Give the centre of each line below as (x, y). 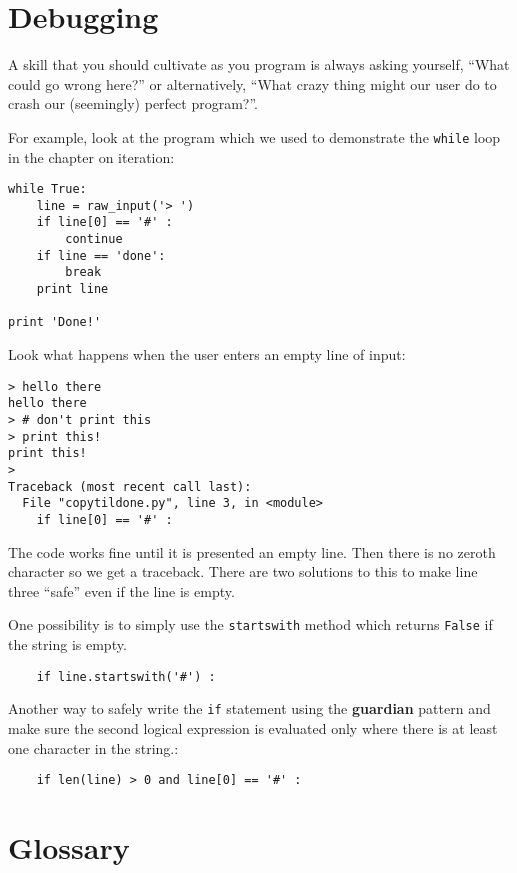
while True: (47, 189)
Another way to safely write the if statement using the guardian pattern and (249, 708)
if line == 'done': (101, 255)
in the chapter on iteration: (91, 156)
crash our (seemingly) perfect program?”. (133, 103)
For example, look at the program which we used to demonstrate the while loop (254, 136)
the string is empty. (67, 644)
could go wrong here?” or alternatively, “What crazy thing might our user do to (252, 83)
